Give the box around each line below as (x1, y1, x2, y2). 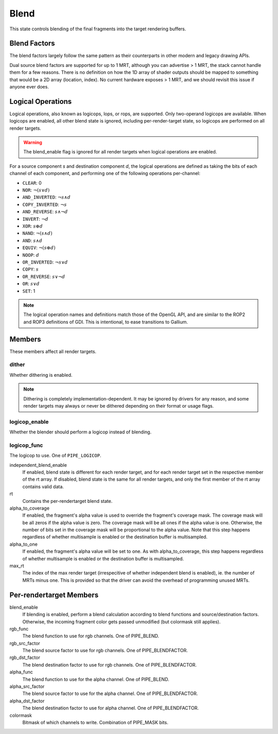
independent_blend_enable (9, 462, 67, 468)
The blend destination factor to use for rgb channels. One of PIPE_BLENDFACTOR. (22, 661, 197, 668)
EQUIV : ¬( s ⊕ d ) (22, 244, 56, 251)
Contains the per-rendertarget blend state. (22, 498, 113, 504)
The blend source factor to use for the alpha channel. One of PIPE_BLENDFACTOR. (22, 690, 198, 697)
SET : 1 (22, 288, 36, 294)
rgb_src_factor (9, 640, 41, 646)
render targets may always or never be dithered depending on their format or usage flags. (23, 403, 214, 409)
